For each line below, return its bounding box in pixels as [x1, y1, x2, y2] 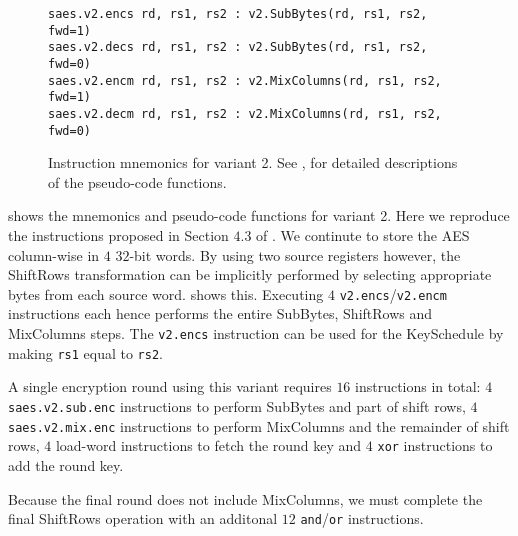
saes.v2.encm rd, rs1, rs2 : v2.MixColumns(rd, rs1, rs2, [48, 73, 442, 88]
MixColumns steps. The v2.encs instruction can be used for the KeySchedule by [8, 323, 504, 344]
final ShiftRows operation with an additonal [8, 508, 278, 529]
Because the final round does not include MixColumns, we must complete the [8, 488, 483, 509]
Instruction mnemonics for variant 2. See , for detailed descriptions [48, 152, 458, 173]
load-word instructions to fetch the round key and [55, 435, 362, 456]
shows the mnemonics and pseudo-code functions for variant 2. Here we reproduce [8, 205, 510, 226]
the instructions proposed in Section [8, 225, 229, 246]
